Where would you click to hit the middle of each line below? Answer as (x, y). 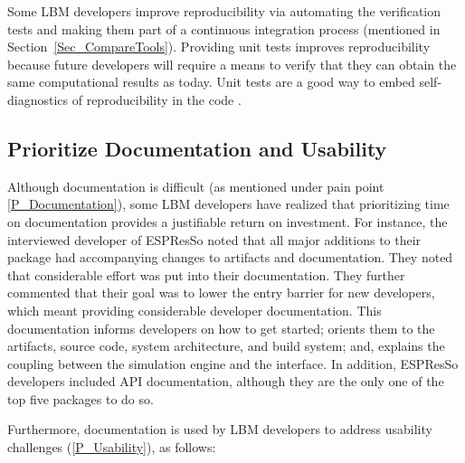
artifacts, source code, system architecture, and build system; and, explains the (226, 346)
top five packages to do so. (81, 398)
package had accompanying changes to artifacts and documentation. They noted (230, 257)
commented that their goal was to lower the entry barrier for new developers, (221, 293)
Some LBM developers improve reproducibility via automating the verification (224, 11)
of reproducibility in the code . (157, 99)
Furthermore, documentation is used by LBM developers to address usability (220, 429)
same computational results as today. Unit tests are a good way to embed (211, 82)
